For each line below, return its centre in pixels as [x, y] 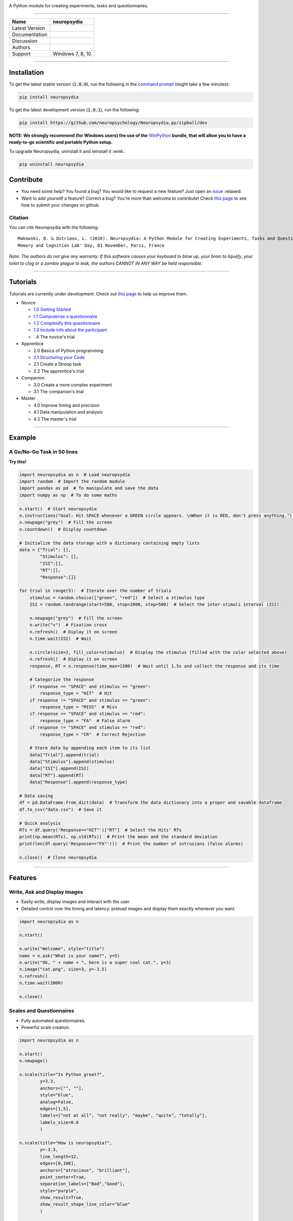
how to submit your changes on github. [61, 205]
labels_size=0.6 [59, 1122]
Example [22, 438]
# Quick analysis [40, 823]
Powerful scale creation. [46, 1028]
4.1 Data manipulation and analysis [68, 412]
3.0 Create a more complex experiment [73, 385]
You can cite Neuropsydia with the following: [54, 228]
